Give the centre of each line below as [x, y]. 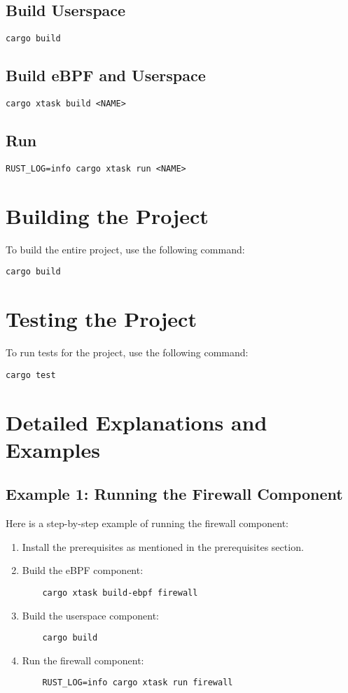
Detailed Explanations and [137, 422]
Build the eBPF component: [83, 570]
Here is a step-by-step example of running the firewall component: [147, 523]
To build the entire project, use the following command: [125, 249]
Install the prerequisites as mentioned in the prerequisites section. [163, 546]
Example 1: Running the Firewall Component [174, 494]
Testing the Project [101, 319]
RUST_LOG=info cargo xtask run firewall [138, 683]
